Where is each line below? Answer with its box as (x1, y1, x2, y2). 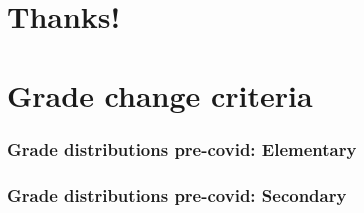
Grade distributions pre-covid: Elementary (7, 136, 357, 161)
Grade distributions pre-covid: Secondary (7, 182, 347, 207)
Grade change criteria (7, 74, 313, 115)
